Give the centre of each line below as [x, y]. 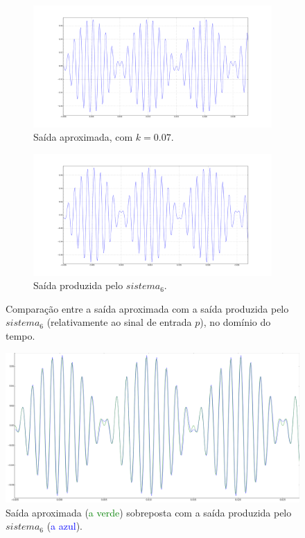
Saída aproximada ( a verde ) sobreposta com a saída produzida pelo [149, 512]
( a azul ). [64, 526]
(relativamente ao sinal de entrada [119, 322]
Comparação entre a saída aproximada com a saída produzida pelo [147, 308]
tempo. [20, 335]
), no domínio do [235, 322]
